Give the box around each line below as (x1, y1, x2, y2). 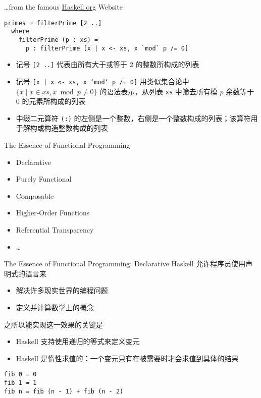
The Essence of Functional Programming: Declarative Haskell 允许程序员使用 (4, 258, 246, 269)
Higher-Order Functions (16, 207, 90, 218)
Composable (16, 190, 54, 201)
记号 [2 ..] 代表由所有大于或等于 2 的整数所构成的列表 (16, 59, 199, 70)
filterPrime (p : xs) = (18, 36, 98, 43)
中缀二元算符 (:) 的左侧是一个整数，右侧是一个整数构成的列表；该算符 (16, 112, 251, 123)
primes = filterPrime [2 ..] (4, 19, 102, 27)
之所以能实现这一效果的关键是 (4, 319, 103, 329)
